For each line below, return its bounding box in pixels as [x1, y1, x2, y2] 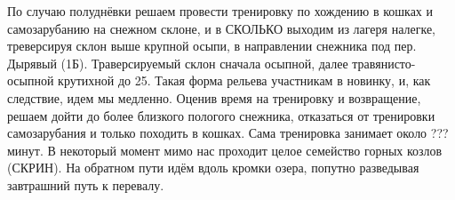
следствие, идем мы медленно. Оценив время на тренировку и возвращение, [7, 88, 421, 107]
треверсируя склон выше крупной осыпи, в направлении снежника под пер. [7, 36, 417, 55]
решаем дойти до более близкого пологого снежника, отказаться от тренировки [7, 106, 435, 124]
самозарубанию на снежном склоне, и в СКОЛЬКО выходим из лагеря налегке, [7, 19, 436, 37]
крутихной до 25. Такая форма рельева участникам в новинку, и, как [58, 71, 431, 90]
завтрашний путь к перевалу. [7, 175, 164, 194]
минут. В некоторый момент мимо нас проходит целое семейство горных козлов [7, 140, 443, 159]
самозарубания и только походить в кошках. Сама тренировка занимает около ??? [7, 124, 449, 142]
